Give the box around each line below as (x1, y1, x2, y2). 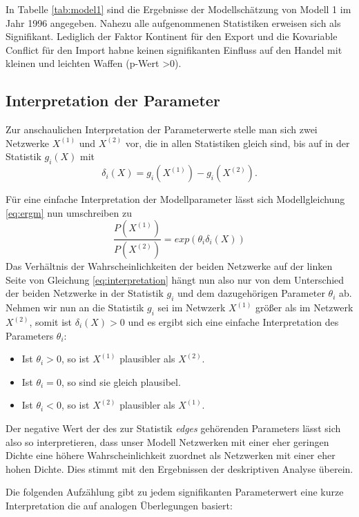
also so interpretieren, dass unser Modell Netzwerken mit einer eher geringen (6, 434, 329, 449)
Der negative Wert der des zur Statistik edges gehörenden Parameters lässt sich (6, 420, 341, 435)
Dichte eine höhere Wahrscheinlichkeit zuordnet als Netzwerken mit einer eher (6, 448, 336, 462)
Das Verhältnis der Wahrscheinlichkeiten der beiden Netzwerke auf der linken (6, 259, 333, 273)
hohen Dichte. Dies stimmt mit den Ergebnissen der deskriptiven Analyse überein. (6, 461, 353, 476)
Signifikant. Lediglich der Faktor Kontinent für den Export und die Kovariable (6, 29, 338, 43)
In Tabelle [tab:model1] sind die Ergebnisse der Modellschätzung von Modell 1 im (6, 2, 351, 16)
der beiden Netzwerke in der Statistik (6, 286, 164, 300)
